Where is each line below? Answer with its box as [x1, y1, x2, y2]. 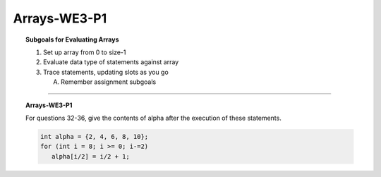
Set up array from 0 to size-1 [43, 48, 126, 56]
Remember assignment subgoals [61, 78, 157, 86]
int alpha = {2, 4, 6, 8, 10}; [40, 133, 149, 140]
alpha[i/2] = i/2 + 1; [51, 152, 130, 160]
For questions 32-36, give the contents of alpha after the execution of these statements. [25, 114, 282, 122]
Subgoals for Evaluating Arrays [25, 35, 119, 44]
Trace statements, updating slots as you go [43, 68, 169, 76]
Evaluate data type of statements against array [43, 58, 179, 66]
